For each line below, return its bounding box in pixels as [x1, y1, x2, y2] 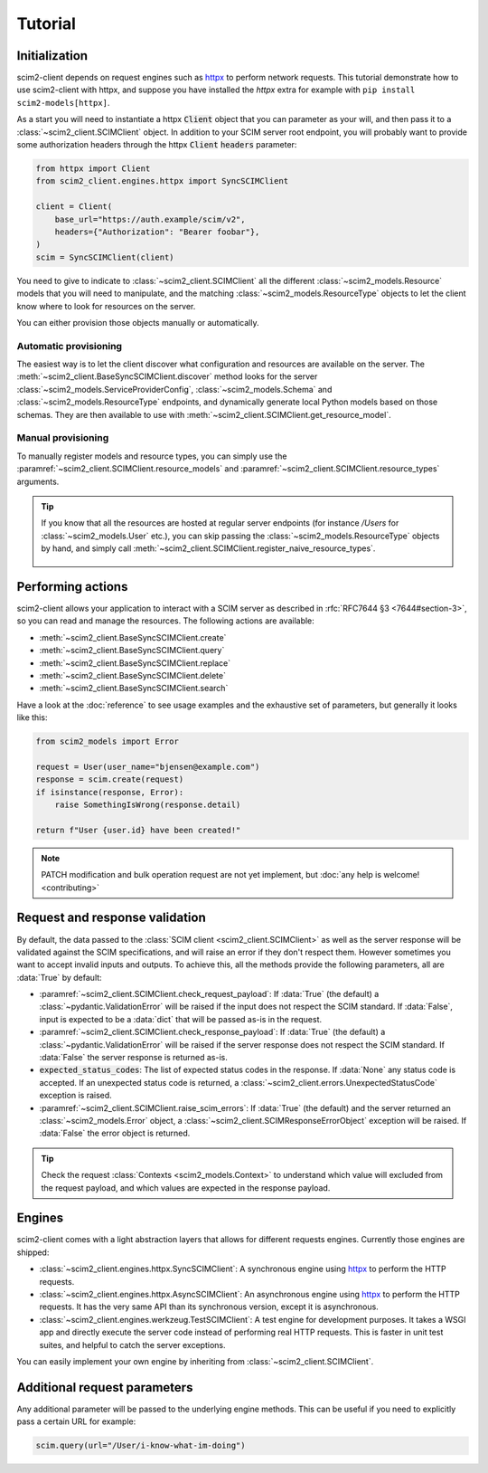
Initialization [16, 48, 89, 63]
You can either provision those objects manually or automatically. [16, 317, 259, 328]
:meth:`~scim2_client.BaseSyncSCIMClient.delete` [39, 670, 226, 680]
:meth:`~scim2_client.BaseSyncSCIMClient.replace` [39, 657, 230, 669]
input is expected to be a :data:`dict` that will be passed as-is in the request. [39, 1013, 323, 1024]
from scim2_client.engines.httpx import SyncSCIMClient [35, 176, 289, 186]
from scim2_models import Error [35, 736, 180, 746]
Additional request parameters [16, 1380, 193, 1395]
